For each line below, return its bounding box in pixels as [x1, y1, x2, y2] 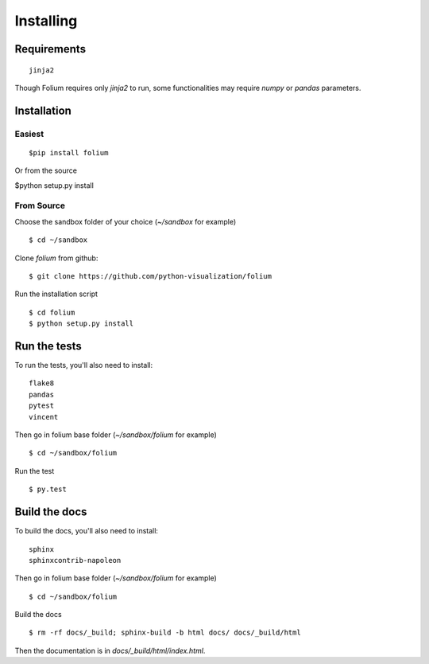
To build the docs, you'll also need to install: [14, 526, 159, 536]
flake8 [29, 379, 55, 388]
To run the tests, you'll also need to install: [14, 361, 153, 370]
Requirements [14, 42, 87, 56]
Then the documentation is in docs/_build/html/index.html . [14, 646, 206, 655]
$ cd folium [29, 307, 75, 317]
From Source [14, 200, 65, 211]
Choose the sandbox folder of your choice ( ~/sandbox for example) [14, 217, 237, 226]
